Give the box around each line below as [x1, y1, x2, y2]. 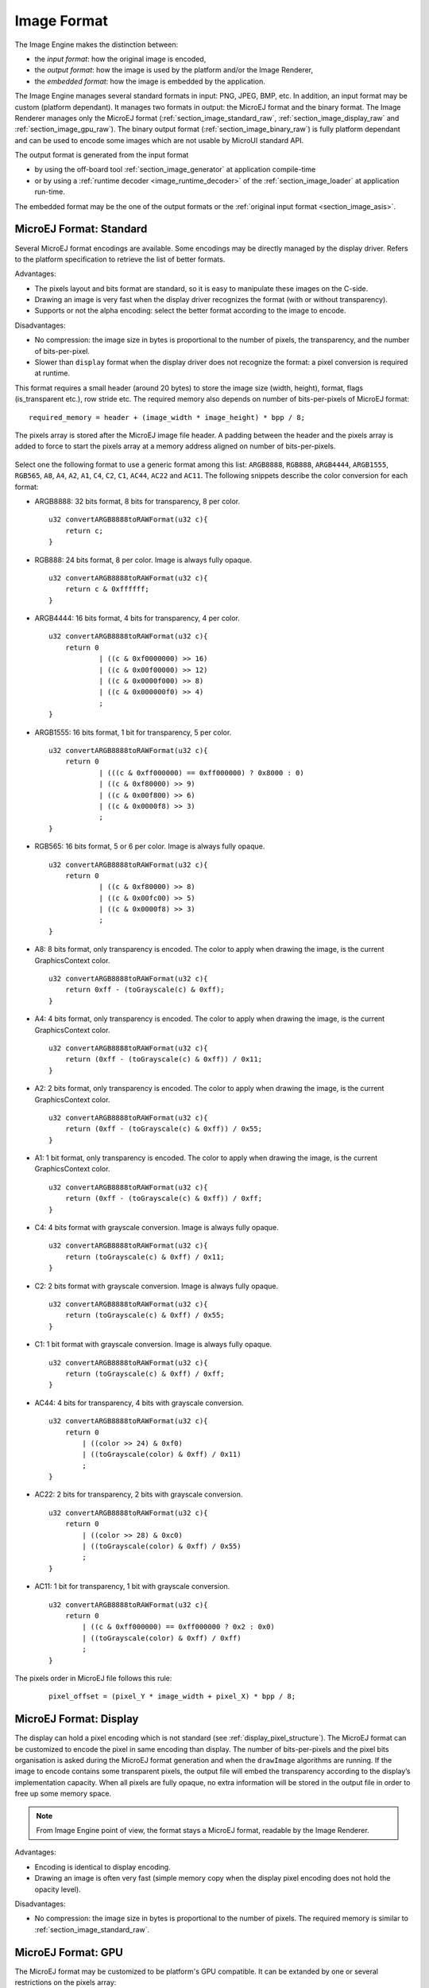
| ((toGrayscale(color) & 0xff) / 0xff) [82, 1633, 242, 1642]
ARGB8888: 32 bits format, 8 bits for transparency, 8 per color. [34, 496, 241, 506]
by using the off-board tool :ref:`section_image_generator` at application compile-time [34, 165, 316, 174]
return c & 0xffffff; [64, 584, 150, 594]
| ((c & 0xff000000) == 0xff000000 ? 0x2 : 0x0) [82, 1622, 276, 1632]
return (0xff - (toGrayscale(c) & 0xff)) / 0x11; [64, 1054, 262, 1064]
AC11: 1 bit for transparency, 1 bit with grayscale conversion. [34, 1582, 230, 1591]
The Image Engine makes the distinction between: [14, 40, 179, 49]
